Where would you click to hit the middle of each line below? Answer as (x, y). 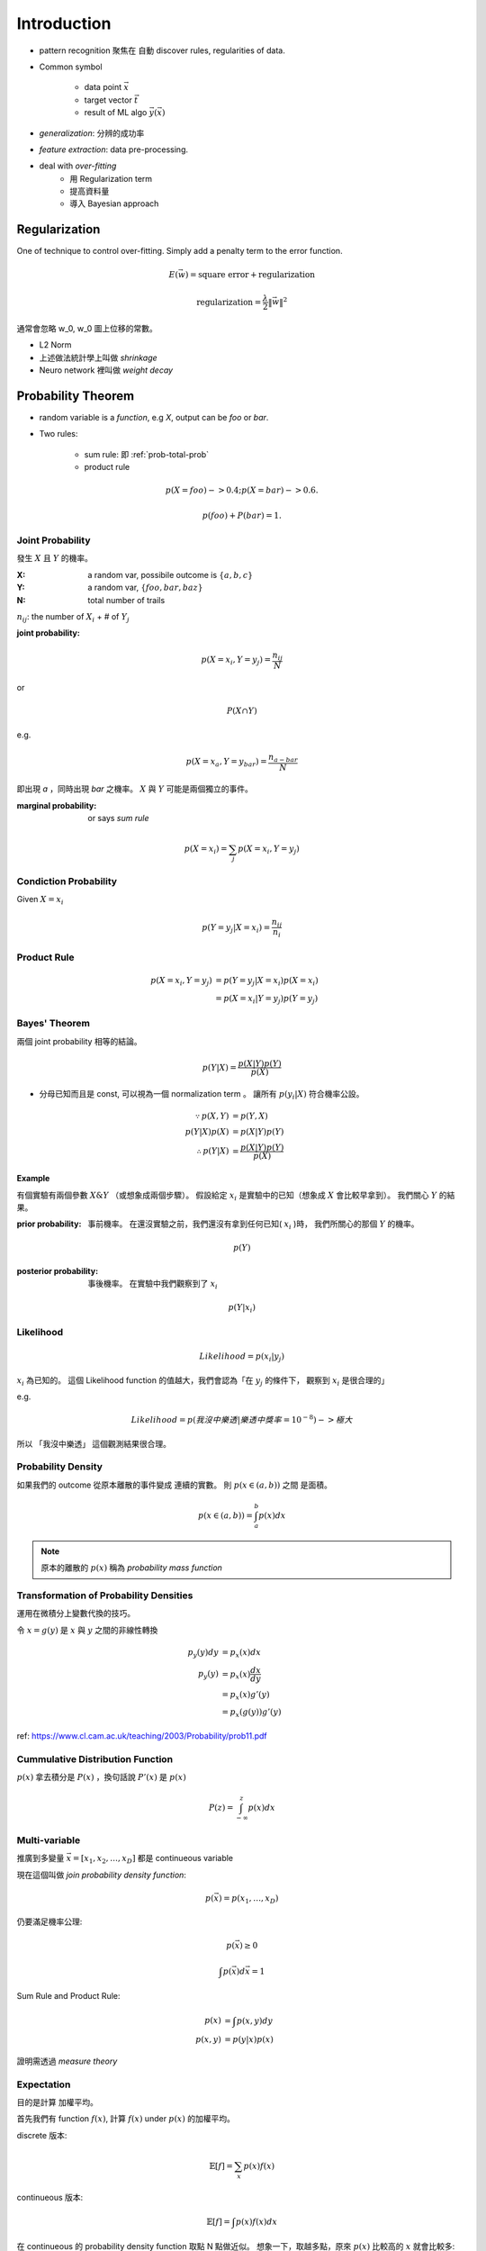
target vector (108, 100)
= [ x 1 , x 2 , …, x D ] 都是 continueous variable (153, 1859)
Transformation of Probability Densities (105, 1596)
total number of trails (126, 600)
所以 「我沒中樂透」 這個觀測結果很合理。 (94, 1443)
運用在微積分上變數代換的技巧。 (76, 1614)
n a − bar (283, 758)
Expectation (44, 2084)
